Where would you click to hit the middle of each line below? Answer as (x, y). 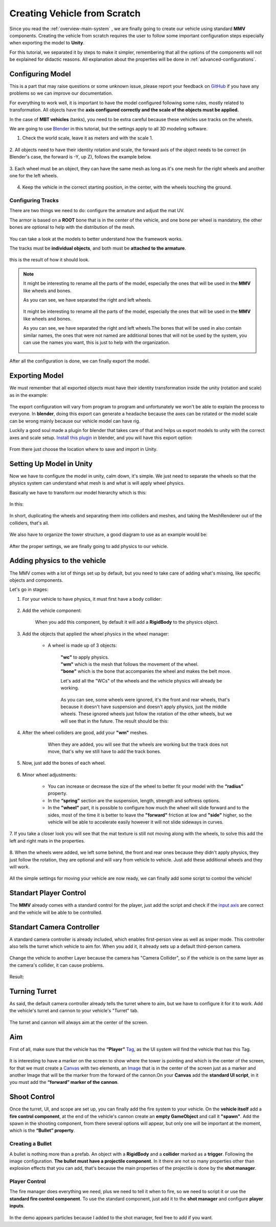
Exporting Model (37, 376)
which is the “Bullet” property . (42, 1130)
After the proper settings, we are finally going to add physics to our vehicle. (89, 546)
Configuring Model (40, 74)
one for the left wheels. (34, 175)
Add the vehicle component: (52, 610)
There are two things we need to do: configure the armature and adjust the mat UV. (97, 211)
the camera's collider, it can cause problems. (57, 965)
